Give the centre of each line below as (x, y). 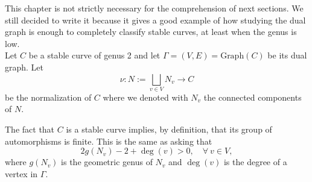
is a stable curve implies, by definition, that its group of (169, 129)
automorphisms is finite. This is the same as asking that (109, 141)
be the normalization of (48, 97)
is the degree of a (255, 162)
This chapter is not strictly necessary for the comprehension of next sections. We (154, 8)
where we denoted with (145, 97)
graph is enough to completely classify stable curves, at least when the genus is (151, 32)
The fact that (30, 129)
